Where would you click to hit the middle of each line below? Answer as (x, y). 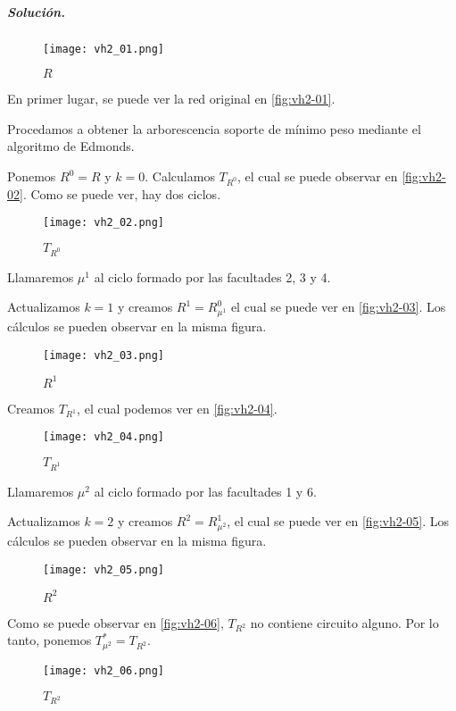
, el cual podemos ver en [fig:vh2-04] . (177, 408)
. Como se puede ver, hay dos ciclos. (122, 193)
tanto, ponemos (50, 640)
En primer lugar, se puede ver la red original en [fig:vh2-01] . (171, 99)
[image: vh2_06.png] (104, 670)
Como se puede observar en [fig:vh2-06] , (116, 622)
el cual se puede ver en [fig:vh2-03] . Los (338, 307)
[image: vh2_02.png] (104, 223)
